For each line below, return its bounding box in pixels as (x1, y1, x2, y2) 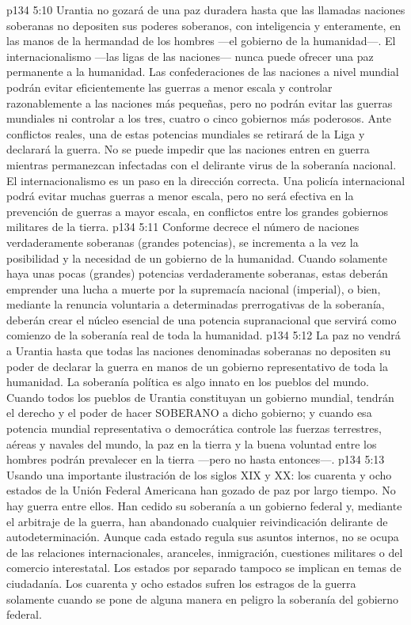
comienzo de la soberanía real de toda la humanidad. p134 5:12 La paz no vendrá (6, 327, 401, 343)
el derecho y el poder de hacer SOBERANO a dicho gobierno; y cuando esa (6, 404, 372, 421)
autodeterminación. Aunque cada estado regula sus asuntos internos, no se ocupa (6, 528, 399, 545)
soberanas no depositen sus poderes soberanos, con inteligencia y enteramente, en (6, 17, 401, 33)
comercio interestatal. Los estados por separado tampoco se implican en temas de (6, 559, 401, 576)
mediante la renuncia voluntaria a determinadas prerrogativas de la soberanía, (6, 296, 385, 312)
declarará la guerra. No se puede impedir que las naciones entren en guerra (6, 141, 370, 157)
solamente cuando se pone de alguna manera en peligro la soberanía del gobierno (6, 590, 399, 607)
